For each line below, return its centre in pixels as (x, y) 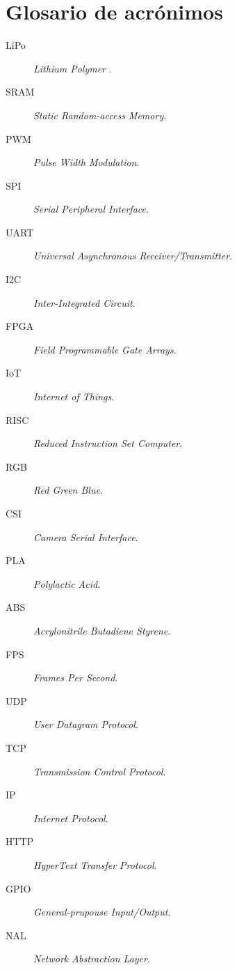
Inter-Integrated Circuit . (84, 302)
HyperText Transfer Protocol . (95, 864)
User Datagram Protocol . (86, 724)
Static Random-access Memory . (100, 115)
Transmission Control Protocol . (100, 771)
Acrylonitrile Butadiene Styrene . (102, 630)
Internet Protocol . (71, 818)
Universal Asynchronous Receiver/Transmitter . (133, 256)
